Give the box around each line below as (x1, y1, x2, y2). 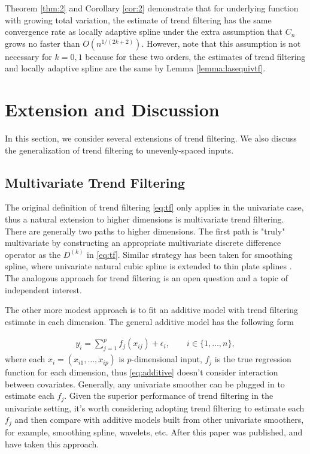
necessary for (5, 50, 52, 62)
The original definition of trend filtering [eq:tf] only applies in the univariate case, (5, 201, 304, 214)
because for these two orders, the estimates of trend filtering (85, 50, 306, 62)
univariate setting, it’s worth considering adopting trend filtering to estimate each (5, 401, 305, 414)
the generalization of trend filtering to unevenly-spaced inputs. (5, 143, 234, 156)
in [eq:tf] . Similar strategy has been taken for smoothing (87, 248, 293, 260)
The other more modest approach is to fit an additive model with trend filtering (5, 303, 298, 316)
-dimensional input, (131, 353, 202, 365)
